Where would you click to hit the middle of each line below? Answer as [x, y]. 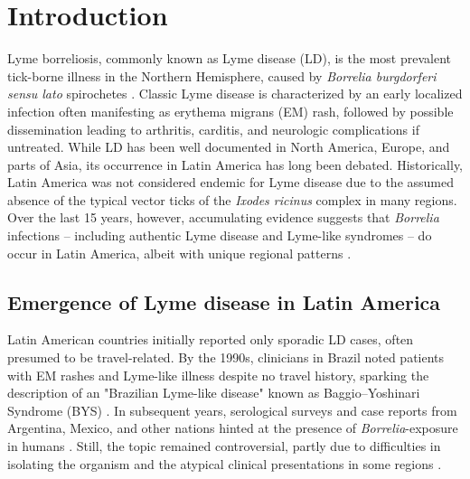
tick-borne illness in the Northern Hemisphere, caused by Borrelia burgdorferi [222, 75]
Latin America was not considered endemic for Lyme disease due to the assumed [231, 182]
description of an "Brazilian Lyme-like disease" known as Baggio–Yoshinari [214, 393]
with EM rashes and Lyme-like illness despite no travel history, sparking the [218, 375]
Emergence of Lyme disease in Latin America [224, 301]
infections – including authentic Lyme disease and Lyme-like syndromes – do [220, 235]
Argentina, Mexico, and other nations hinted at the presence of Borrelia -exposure [233, 428]
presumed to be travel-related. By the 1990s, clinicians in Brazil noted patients [226, 357]
